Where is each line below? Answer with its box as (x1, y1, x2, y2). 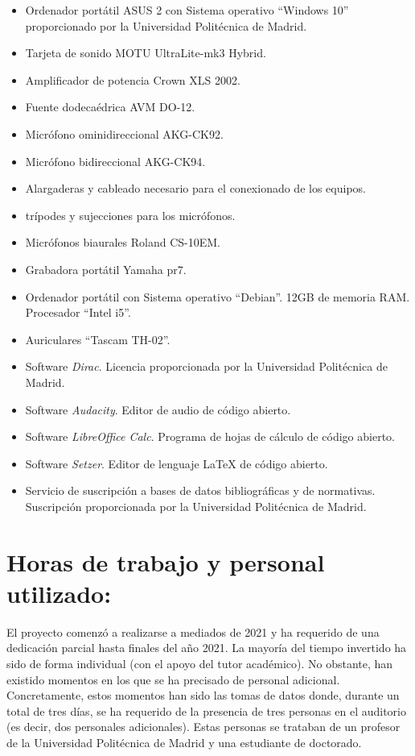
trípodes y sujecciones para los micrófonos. (25, 206, 236, 223)
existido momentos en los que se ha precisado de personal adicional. (6, 671, 340, 687)
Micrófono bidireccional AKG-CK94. (25, 152, 206, 169)
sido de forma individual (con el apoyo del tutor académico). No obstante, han (6, 654, 393, 671)
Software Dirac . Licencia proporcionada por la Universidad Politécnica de (25, 358, 388, 375)
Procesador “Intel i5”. (25, 304, 131, 321)
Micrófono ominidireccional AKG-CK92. (25, 125, 224, 142)
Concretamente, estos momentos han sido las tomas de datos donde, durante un (6, 687, 400, 704)
